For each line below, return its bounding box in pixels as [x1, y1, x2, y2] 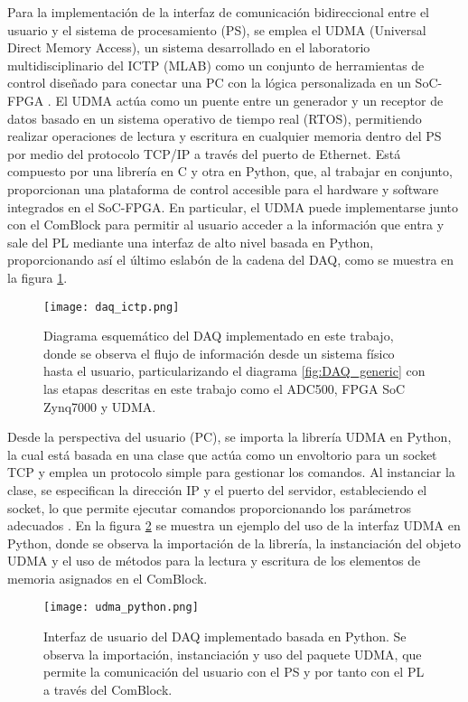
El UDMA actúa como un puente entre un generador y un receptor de [55, 90, 444, 109]
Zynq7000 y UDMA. [43, 397, 156, 416]
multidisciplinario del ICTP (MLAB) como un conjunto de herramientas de [7, 55, 425, 74]
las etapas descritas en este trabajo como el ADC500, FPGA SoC [43, 379, 406, 398]
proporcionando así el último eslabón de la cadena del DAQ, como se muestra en [7, 250, 454, 269]
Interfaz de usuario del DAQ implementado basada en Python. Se [43, 627, 407, 646]
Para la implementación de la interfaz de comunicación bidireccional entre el [7, 3, 429, 21]
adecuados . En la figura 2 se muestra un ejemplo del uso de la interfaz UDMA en [7, 516, 461, 535]
